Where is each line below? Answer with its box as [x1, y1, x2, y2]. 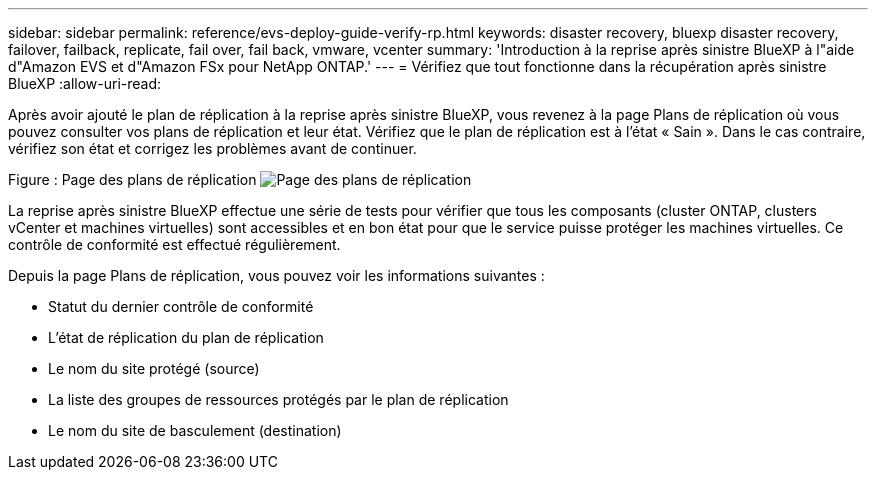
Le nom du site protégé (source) [48, 360, 260, 377]
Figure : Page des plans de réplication [8, 171, 257, 188]
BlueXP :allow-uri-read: [8, 75, 162, 92]
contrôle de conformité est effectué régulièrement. [8, 236, 341, 253]
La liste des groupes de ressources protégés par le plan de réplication [48, 391, 509, 408]
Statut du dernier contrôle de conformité [48, 298, 314, 315]
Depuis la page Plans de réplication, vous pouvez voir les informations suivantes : [8, 267, 545, 284]
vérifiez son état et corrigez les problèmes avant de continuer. [8, 140, 417, 157]
